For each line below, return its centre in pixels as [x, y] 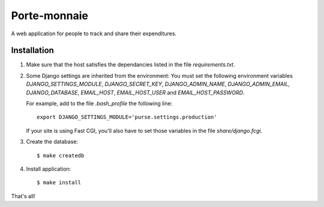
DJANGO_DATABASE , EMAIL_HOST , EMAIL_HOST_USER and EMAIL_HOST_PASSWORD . [135, 92]
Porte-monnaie [49, 16]
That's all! [23, 196]
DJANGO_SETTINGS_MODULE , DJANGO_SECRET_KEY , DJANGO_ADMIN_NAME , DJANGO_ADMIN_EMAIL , [158, 84]
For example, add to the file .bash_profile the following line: [99, 103]
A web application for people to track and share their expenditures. [94, 34]
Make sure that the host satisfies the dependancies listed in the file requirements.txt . [130, 65]
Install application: [49, 169]
